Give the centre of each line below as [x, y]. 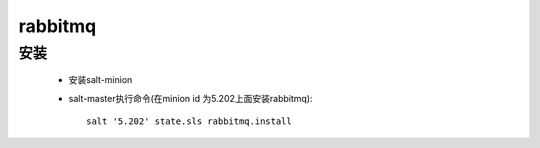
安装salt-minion [100, 80]
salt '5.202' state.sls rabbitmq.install [189, 121]
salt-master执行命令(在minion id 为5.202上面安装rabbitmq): [191, 98]
